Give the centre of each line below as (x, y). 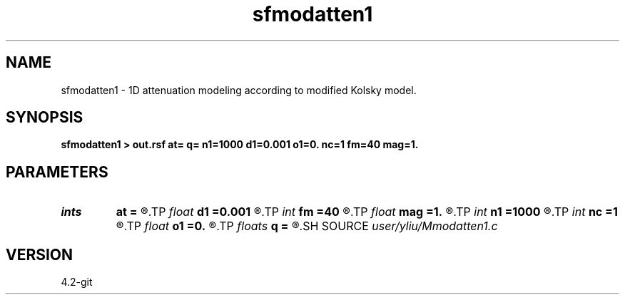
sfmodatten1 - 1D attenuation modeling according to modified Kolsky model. (239, 90)
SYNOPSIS (45, 118)
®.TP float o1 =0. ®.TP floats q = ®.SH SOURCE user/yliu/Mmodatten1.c (307, 226)
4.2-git (77, 282)
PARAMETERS (57, 172)
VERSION (40, 254)
